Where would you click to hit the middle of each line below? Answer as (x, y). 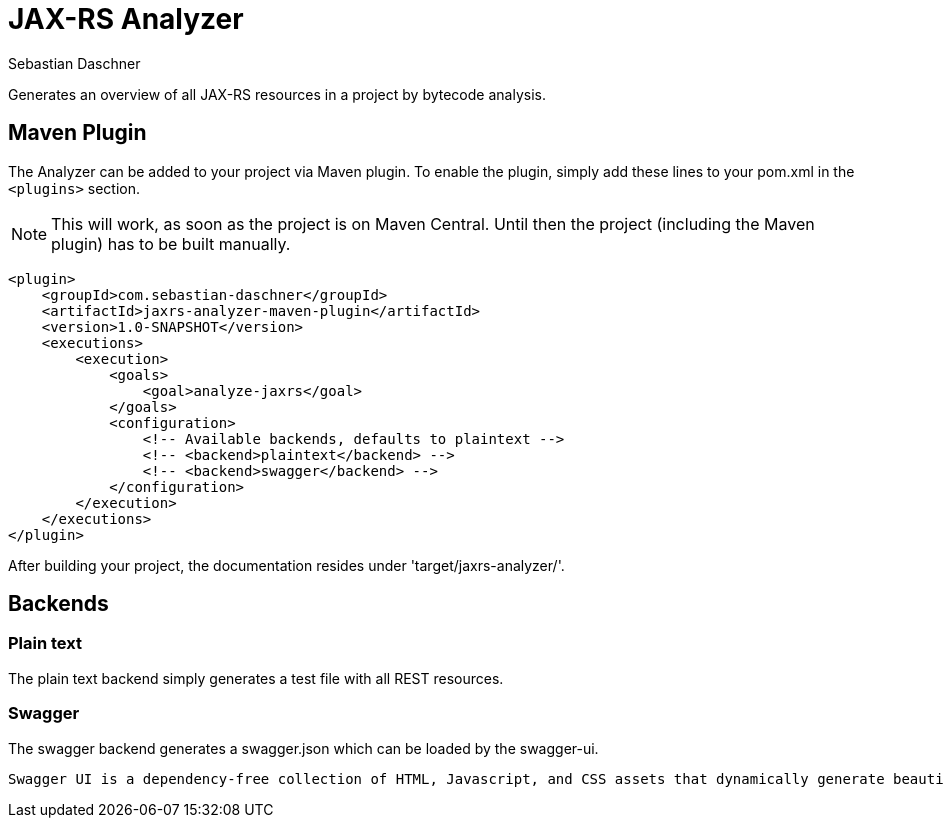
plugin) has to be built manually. (171, 243)
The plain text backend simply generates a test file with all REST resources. (256, 678)
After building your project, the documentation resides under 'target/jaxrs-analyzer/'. (286, 565)
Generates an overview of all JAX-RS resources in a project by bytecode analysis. (277, 94)
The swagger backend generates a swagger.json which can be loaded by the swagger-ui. (303, 748)
